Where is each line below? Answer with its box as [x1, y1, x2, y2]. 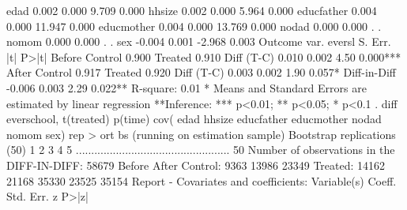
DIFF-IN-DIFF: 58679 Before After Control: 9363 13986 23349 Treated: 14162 [6, 156, 386, 173]
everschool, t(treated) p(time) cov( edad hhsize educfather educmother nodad [6, 111, 382, 127]
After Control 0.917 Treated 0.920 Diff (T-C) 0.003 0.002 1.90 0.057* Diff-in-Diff [6, 64, 397, 81]
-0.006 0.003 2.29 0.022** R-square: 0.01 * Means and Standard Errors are [6, 79, 367, 96]
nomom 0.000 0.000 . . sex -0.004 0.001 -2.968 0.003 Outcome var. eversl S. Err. [6, 33, 391, 50]
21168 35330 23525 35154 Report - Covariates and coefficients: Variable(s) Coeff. [6, 172, 397, 189]
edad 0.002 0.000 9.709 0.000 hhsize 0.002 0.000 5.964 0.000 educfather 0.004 [6, 2, 377, 18]
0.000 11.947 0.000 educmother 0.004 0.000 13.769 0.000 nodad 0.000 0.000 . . [6, 17, 382, 34]
